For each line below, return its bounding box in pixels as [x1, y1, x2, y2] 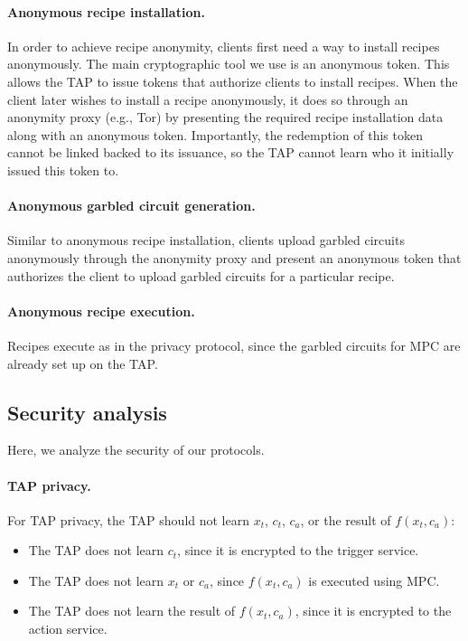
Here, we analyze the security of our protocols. [7, 440, 265, 459]
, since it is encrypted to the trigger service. [177, 541, 419, 560]
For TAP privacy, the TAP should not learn [7, 510, 249, 529]
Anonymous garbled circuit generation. [7, 196, 256, 215]
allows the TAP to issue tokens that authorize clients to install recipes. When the [7, 71, 458, 90]
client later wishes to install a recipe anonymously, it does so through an [7, 90, 408, 108]
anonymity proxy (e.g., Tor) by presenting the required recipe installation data [7, 108, 444, 127]
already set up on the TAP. [7, 353, 158, 372]
